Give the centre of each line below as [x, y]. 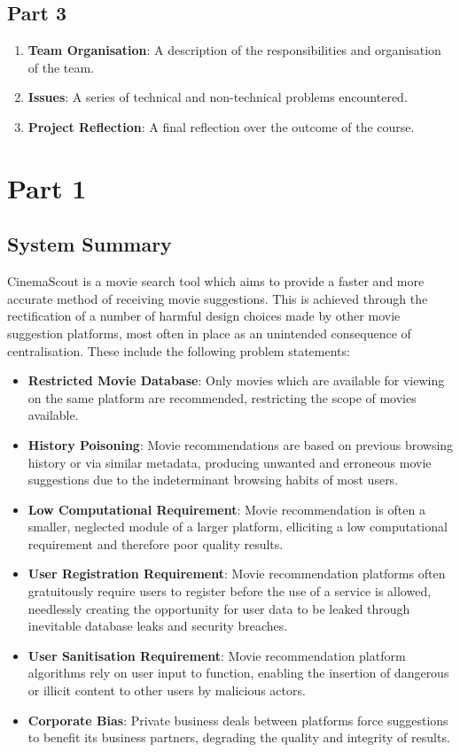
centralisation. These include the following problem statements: [179, 350]
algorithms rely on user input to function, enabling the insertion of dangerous [238, 673]
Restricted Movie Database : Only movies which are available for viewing [236, 380]
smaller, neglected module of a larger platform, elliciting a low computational [238, 527]
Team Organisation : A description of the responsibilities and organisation [234, 50]
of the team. [61, 67]
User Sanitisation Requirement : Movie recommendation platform [217, 655]
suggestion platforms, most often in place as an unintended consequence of [209, 333]
